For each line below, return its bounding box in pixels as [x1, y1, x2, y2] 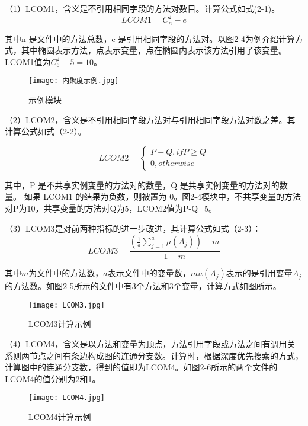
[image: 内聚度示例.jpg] [28, 76, 119, 85]
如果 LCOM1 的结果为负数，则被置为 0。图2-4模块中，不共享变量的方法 [24, 190, 301, 203]
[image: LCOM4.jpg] [28, 393, 105, 402]
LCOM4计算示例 [28, 411, 91, 423]
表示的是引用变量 [226, 267, 293, 279]
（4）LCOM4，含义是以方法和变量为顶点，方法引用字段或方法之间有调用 [5, 338, 287, 350]
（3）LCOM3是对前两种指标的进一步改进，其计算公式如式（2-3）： [5, 222, 261, 234]
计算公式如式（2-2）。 [5, 125, 86, 137]
